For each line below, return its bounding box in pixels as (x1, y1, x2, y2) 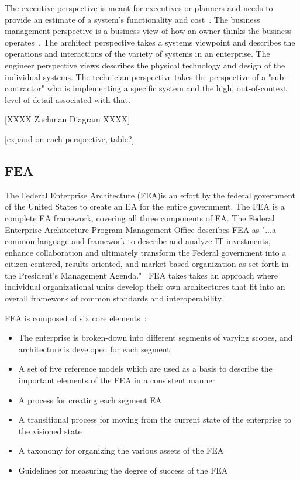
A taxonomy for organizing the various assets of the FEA (18, 444, 224, 457)
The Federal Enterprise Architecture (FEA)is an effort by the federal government (5, 188, 296, 201)
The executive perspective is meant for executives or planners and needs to (5, 2, 273, 13)
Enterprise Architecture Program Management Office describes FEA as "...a (5, 223, 276, 235)
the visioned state (18, 424, 82, 437)
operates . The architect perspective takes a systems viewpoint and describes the (5, 36, 295, 48)
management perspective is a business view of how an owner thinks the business (5, 25, 291, 37)
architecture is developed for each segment (18, 342, 170, 355)
